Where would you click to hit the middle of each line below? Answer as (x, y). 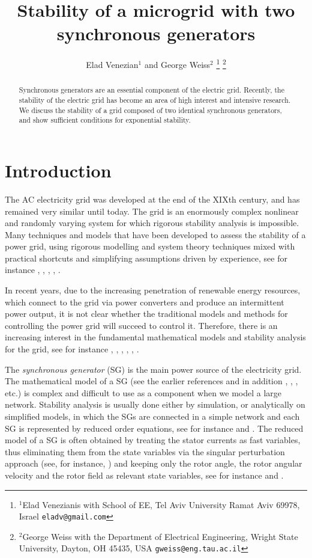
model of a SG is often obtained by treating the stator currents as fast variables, (153, 440)
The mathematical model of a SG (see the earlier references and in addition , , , (151, 381)
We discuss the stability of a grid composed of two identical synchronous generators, (150, 110)
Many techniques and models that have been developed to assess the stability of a (155, 234)
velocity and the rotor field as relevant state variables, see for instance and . (144, 475)
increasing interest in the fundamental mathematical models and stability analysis (155, 337)
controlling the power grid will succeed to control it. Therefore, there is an (141, 325)
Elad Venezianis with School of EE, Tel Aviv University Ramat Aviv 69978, (161, 504)
